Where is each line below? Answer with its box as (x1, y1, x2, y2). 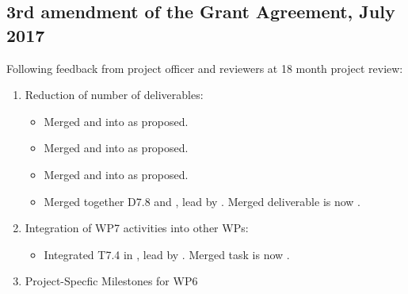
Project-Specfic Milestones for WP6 (25, 273, 198, 289)
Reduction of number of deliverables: (25, 86, 204, 103)
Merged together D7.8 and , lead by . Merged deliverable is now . (44, 193, 361, 209)
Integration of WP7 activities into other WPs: (25, 220, 249, 236)
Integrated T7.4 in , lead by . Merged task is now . (44, 246, 290, 262)
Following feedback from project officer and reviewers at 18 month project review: (6, 59, 403, 76)
